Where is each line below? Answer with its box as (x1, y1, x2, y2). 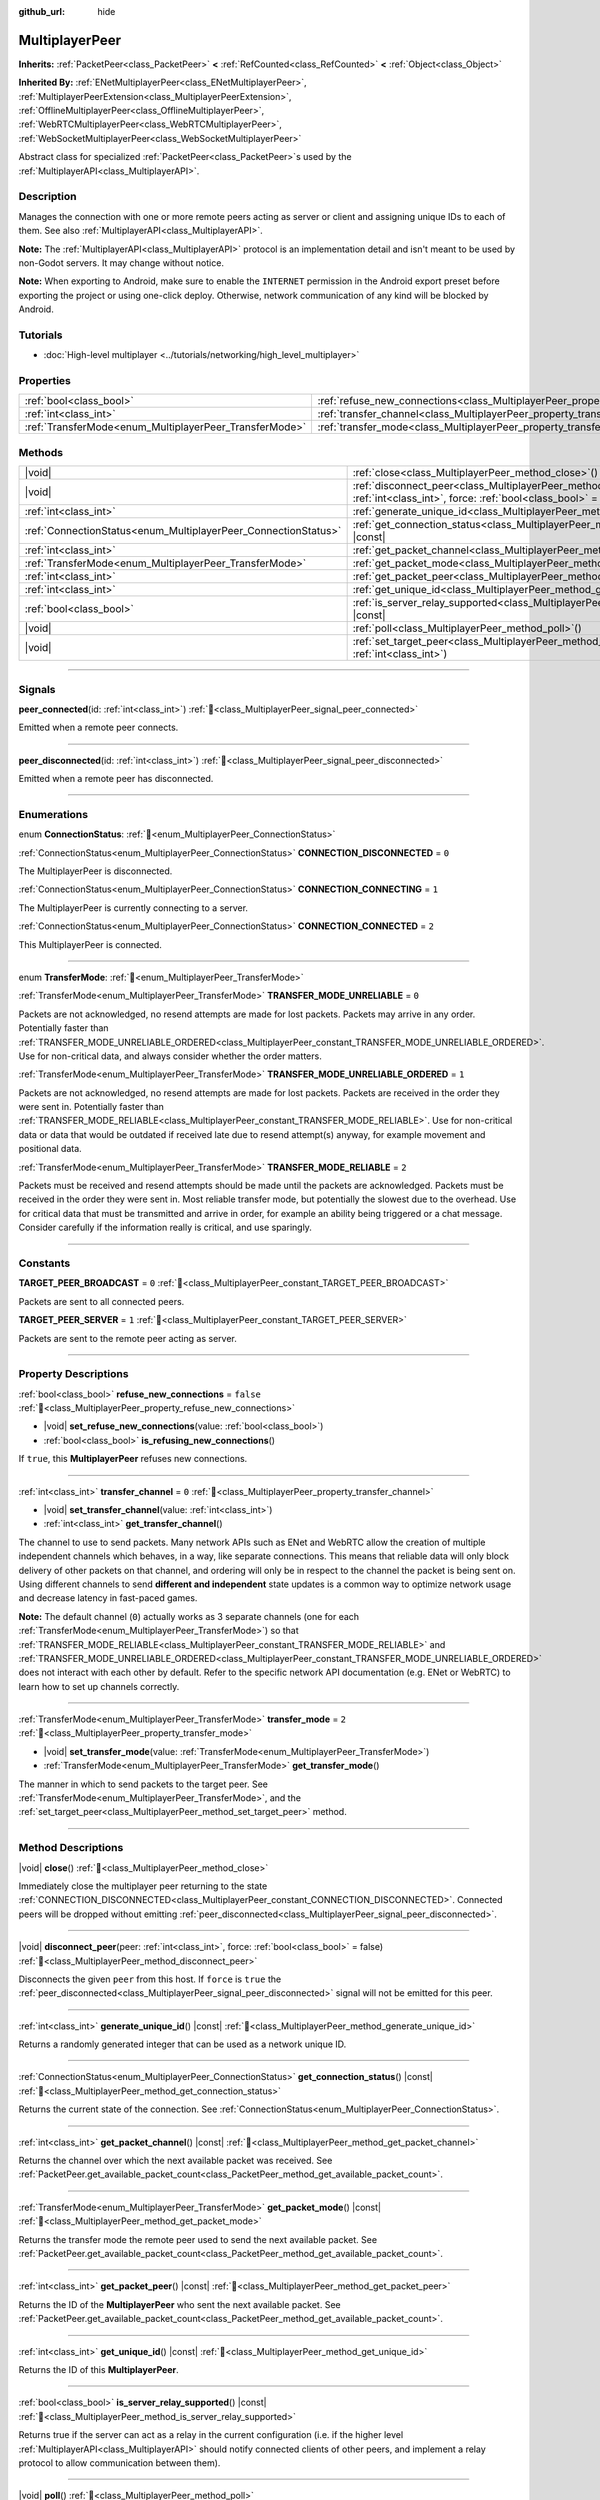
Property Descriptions (18, 1367, 129, 1381)
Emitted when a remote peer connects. (18, 721, 179, 734)
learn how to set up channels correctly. (18, 1680, 180, 1692)
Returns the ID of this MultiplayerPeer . (18, 2363, 179, 2375)
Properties (18, 374, 72, 388)
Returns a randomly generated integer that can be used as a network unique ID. (18, 2038, 347, 2050)
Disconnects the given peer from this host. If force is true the (18, 1973, 282, 1985)
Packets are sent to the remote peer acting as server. (18, 1332, 237, 1344)
